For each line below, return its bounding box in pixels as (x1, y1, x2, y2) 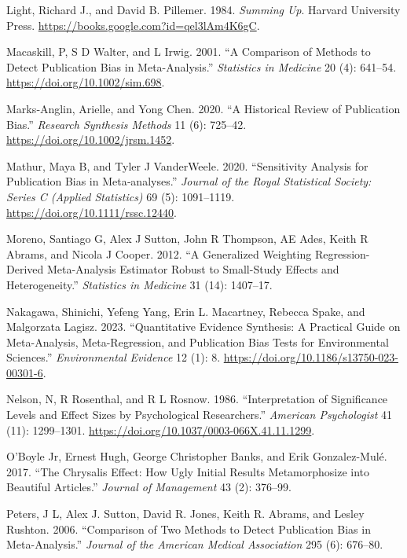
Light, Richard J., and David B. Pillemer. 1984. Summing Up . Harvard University (6, 2, 401, 17)
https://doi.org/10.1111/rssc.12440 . (6, 204, 177, 220)
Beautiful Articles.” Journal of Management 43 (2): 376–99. (6, 479, 291, 495)
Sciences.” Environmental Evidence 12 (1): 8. (6, 349, 221, 365)
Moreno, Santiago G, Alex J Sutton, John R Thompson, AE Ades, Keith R (6, 230, 368, 247)
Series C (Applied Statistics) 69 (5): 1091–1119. (6, 188, 235, 204)
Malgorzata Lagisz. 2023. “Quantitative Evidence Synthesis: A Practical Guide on (6, 318, 401, 335)
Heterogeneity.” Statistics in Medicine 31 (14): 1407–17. (6, 276, 273, 292)
